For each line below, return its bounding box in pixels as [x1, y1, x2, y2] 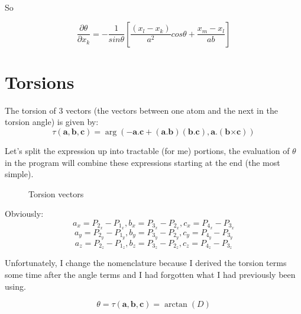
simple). [5, 168, 34, 180]
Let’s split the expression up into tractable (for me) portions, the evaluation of [5, 144, 290, 156]
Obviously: [5, 207, 44, 220]
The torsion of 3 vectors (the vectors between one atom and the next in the [5, 104, 278, 116]
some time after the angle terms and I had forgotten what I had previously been [5, 268, 296, 281]
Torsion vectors [28, 187, 84, 200]
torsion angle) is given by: [5, 116, 99, 128]
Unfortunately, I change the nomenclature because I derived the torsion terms [5, 257, 287, 269]
